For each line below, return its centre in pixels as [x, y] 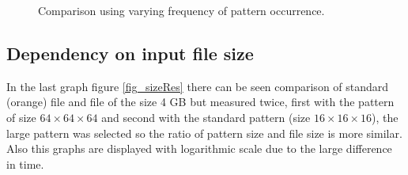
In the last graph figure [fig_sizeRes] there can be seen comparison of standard [198, 86]
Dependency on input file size [130, 53]
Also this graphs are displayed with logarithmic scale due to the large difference [199, 148]
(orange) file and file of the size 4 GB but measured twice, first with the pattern [200, 102]
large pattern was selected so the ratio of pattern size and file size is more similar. [204, 133]
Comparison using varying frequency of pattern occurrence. [181, 10]
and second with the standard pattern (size [206, 117]
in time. [25, 164]
